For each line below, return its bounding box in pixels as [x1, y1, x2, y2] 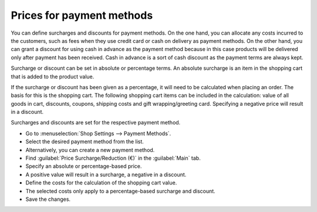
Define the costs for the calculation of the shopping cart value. [25, 179, 177, 186]
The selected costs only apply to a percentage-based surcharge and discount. [25, 187, 215, 194]
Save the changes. [25, 196, 70, 203]
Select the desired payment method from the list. [25, 138, 144, 145]
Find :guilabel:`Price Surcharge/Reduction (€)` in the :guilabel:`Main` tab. [25, 154, 201, 161]
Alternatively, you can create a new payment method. [25, 146, 155, 153]
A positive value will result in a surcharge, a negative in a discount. [25, 171, 187, 178]
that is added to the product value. [11, 73, 95, 80]
